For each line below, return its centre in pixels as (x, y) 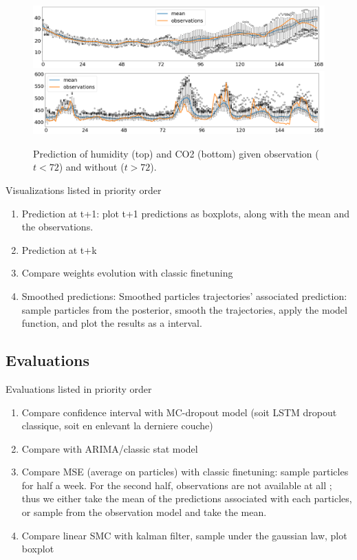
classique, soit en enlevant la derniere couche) (117, 426)
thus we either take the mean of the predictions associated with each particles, (187, 498)
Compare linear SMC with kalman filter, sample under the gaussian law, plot (184, 535)
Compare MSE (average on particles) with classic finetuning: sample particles (185, 472)
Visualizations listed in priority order (84, 190)
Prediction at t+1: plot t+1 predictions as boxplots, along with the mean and (185, 213)
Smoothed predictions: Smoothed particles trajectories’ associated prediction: (184, 295)
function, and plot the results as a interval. (112, 323)
